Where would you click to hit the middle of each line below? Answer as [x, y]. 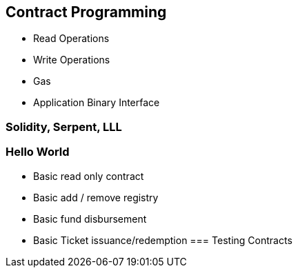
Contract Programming [86, 12]
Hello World [38, 152]
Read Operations [71, 39]
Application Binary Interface [97, 103]
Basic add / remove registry [96, 197]
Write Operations [72, 60]
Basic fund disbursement [90, 219]
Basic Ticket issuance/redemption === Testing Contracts [163, 240]
